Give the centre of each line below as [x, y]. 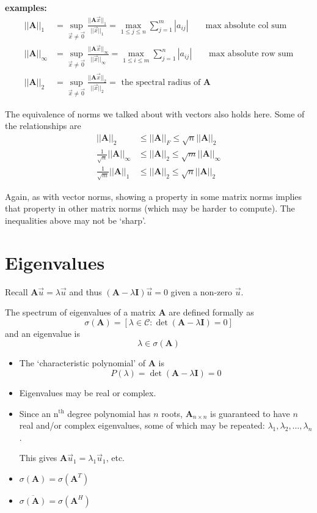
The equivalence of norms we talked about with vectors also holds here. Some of [155, 113]
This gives [38, 458]
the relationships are [43, 126]
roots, [172, 413]
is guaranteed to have [250, 413]
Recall [16, 291]
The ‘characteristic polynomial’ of [82, 363]
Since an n [39, 413]
